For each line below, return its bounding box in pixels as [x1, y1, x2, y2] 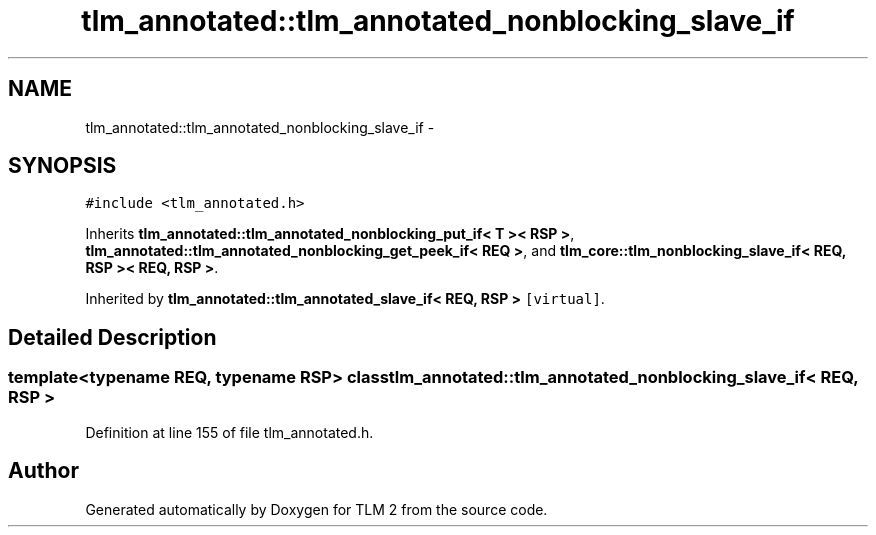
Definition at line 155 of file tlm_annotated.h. [85, 423, 374, 441]
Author [8, 458, 79, 484]
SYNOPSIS [8, 153, 117, 179]
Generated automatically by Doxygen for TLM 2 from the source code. [85, 500, 548, 518]
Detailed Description [8, 324, 217, 350]
